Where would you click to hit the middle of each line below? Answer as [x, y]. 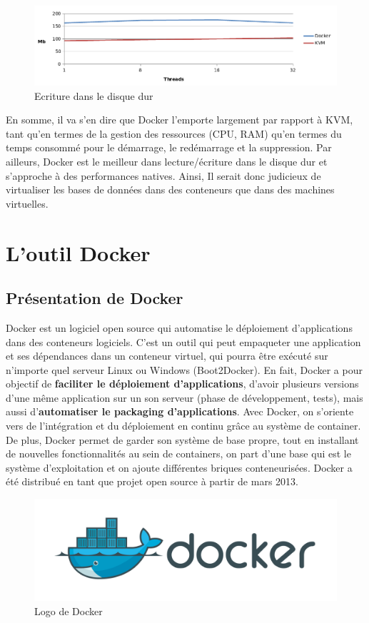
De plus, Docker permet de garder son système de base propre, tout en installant [182, 439]
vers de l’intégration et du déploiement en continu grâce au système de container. [183, 426]
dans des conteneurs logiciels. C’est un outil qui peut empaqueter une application [183, 341]
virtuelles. [27, 203]
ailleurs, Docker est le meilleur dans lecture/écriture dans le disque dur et [167, 161]
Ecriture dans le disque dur [94, 95]
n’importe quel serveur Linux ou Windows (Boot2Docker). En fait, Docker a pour [184, 369]
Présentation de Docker [95, 298]
